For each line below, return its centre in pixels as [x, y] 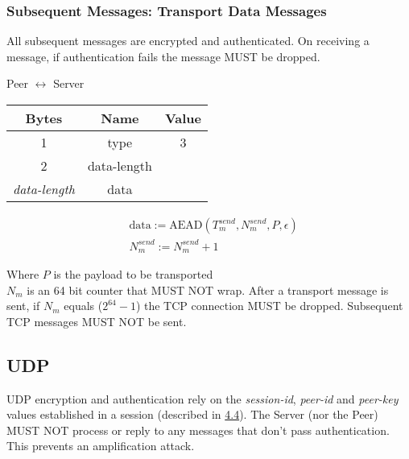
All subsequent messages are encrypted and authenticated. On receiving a [188, 41]
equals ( [83, 306]
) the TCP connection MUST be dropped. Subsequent [269, 306]
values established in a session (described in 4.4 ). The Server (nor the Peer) [192, 414]
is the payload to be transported [133, 274]
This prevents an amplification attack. [101, 446]
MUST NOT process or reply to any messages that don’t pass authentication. [198, 430]
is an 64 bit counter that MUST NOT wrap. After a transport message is [208, 289]
